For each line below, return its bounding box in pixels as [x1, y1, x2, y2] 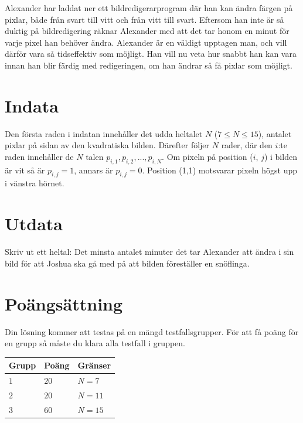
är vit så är [5, 163, 45, 176]
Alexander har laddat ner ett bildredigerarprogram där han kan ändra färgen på [5, 2, 293, 13]
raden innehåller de [5, 150, 74, 162]
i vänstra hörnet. [5, 177, 64, 189]
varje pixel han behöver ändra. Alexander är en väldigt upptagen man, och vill [5, 36, 287, 48]
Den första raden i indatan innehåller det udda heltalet [5, 127, 203, 139]
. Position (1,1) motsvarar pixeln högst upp [142, 163, 298, 176]
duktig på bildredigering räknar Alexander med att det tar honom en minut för [5, 25, 290, 37]
